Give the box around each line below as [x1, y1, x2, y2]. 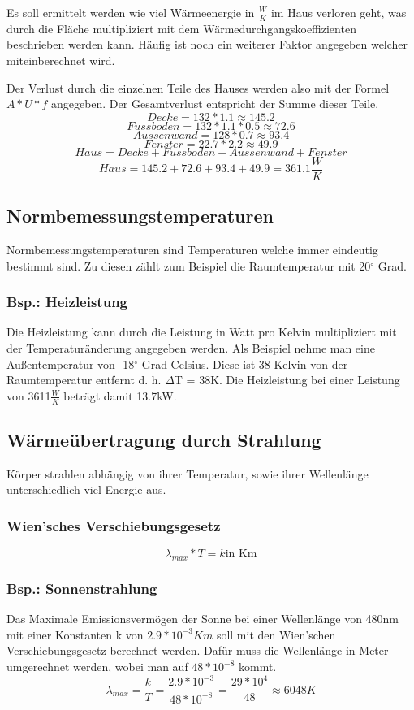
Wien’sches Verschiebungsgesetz [6, 515, 221, 535]
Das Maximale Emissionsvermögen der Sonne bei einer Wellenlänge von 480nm [6, 610, 399, 627]
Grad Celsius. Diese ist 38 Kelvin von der [141, 355, 348, 372]
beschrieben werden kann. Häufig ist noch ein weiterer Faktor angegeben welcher [6, 36, 408, 53]
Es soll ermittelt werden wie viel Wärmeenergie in [6, 4, 255, 20]
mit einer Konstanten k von [6, 626, 144, 643]
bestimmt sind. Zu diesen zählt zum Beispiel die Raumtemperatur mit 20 [6, 257, 371, 274]
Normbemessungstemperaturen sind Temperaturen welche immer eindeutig [6, 241, 378, 258]
